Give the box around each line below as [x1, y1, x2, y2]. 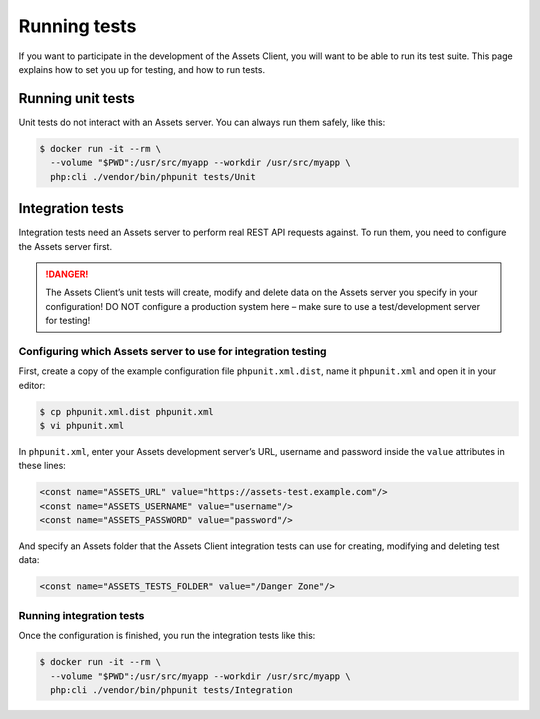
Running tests [18, 15, 137, 37]
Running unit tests [18, 90, 135, 107]
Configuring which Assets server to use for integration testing [18, 344, 327, 358]
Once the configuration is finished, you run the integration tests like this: [18, 630, 316, 642]
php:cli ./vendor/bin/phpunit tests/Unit [50, 171, 257, 182]
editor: [18, 379, 46, 391]
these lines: [18, 460, 67, 472]
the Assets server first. [18, 240, 113, 252]
